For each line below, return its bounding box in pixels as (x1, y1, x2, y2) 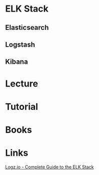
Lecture (5, 78, 39, 89)
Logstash (5, 40, 35, 49)
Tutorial (5, 101, 39, 112)
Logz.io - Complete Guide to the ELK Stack (5, 164, 94, 170)
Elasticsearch (5, 23, 49, 32)
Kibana (5, 58, 28, 66)
